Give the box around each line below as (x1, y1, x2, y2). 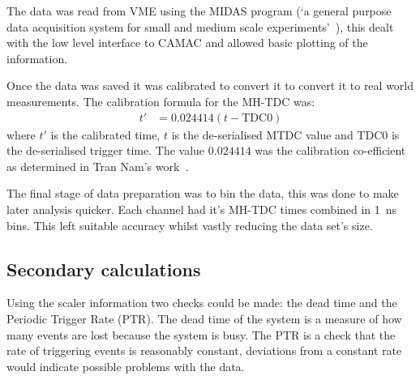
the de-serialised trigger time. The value (6, 142, 205, 159)
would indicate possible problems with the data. (6, 357, 245, 374)
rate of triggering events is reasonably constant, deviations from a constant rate (6, 342, 402, 359)
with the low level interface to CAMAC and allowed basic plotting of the (6, 34, 368, 51)
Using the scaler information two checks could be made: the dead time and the (6, 294, 397, 311)
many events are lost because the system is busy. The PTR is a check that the (6, 326, 396, 343)
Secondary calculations (6, 256, 201, 281)
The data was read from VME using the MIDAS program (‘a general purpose (6, 2, 392, 19)
